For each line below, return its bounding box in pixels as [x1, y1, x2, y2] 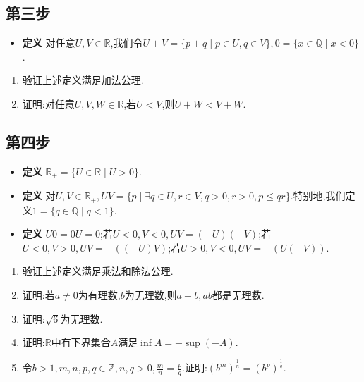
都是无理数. [212, 288, 265, 302]
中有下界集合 [51, 335, 111, 350]
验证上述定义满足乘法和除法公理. [22, 264, 174, 278]
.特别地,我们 [290, 188, 346, 203]
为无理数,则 [124, 288, 177, 302]
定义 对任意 [22, 35, 75, 50]
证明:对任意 [22, 96, 75, 111]
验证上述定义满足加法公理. [22, 73, 144, 87]
